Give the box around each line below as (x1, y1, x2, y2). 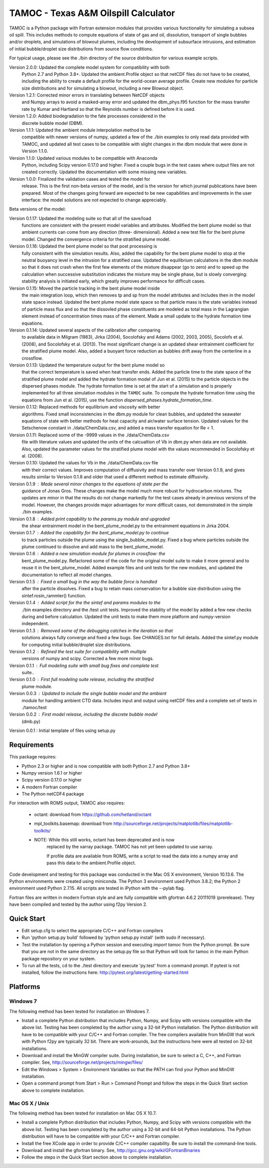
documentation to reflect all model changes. (21, 572, 113, 578)
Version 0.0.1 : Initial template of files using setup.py (9, 728, 116, 734)
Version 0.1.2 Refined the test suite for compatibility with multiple (9, 648, 147, 654)
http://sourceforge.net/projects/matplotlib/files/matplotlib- (113, 820, 233, 826)
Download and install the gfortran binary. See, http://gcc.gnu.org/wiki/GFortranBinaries (21, 1147, 200, 1153)
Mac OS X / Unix (9, 1100, 49, 1107)
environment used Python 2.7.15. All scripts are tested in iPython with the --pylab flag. (9, 885, 185, 891)
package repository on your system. (21, 955, 96, 961)
